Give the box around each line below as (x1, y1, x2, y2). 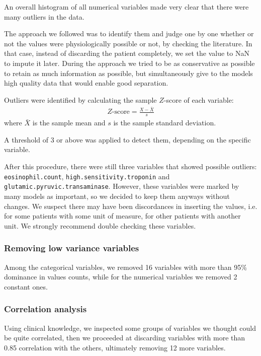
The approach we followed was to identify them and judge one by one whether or (4, 28, 254, 39)
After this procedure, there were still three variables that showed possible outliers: (4, 161, 257, 172)
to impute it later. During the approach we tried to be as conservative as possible (4, 57, 255, 68)
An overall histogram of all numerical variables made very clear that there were (4, 2, 249, 12)
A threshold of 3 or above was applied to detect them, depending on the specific (4, 134, 251, 145)
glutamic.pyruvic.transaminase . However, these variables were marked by (4, 181, 239, 191)
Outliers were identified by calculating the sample (4, 94, 157, 105)
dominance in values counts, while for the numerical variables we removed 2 (4, 271, 237, 282)
